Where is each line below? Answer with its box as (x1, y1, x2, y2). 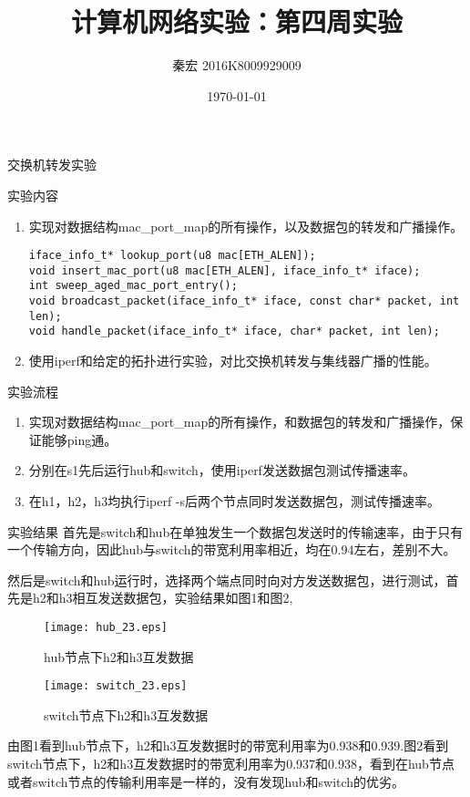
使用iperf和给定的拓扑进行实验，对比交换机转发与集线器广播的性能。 (28, 351, 437, 370)
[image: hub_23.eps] (44, 620, 169, 634)
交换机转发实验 (7, 155, 97, 174)
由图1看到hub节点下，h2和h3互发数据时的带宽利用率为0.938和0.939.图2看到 (7, 736, 449, 755)
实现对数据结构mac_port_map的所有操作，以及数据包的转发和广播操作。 (28, 216, 464, 235)
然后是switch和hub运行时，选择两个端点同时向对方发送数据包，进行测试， (7, 570, 446, 589)
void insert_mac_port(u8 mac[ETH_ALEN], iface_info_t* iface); (28, 264, 421, 277)
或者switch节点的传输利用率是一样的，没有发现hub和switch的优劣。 (7, 771, 405, 791)
